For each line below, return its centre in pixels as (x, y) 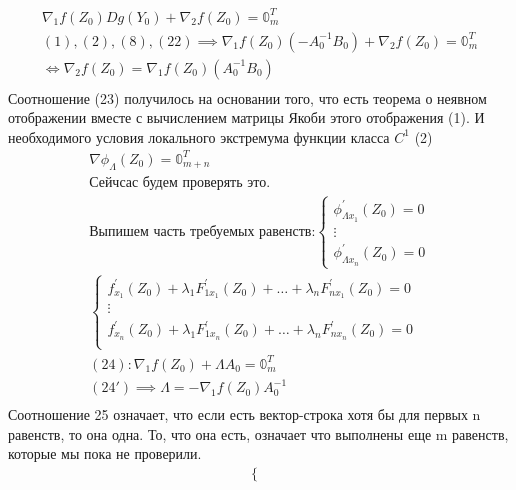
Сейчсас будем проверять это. (180, 182)
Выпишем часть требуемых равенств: (202, 231)
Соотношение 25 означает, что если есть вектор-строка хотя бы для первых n (244, 414)
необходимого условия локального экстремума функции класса (199, 136)
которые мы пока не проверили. (105, 453)
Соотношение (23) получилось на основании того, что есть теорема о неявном (247, 97)
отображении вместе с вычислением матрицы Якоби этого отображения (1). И (246, 117)
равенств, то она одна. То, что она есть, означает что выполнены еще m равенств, (258, 433)
